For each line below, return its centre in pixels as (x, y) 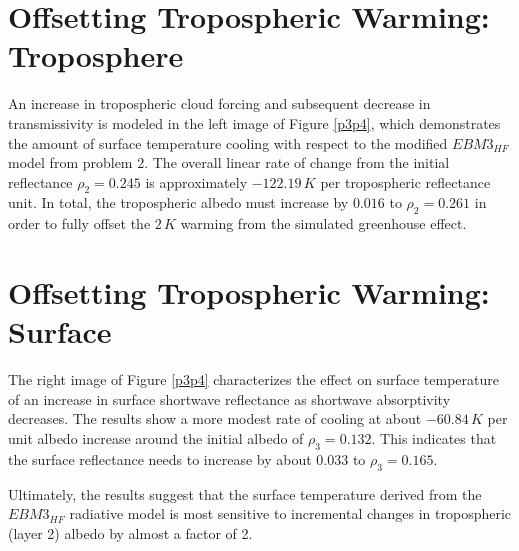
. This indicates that (434, 437)
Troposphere (96, 55)
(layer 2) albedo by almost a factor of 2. (130, 532)
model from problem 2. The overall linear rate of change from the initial (229, 162)
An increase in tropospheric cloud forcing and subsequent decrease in (219, 103)
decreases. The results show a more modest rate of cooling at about (215, 418)
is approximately (196, 181)
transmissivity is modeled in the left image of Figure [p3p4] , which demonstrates (254, 122)
